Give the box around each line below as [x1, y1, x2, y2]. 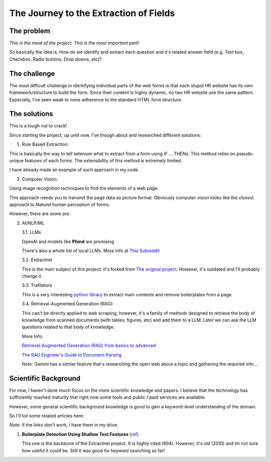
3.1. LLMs [22, 229, 41, 236]
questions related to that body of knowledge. [22, 324, 115, 330]
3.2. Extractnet [22, 257, 53, 263]
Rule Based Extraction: [22, 141, 69, 148]
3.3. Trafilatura [22, 282, 52, 288]
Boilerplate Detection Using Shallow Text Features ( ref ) [22, 431, 139, 437]
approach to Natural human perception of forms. [9, 201, 110, 207]
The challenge [9, 69, 55, 78]
